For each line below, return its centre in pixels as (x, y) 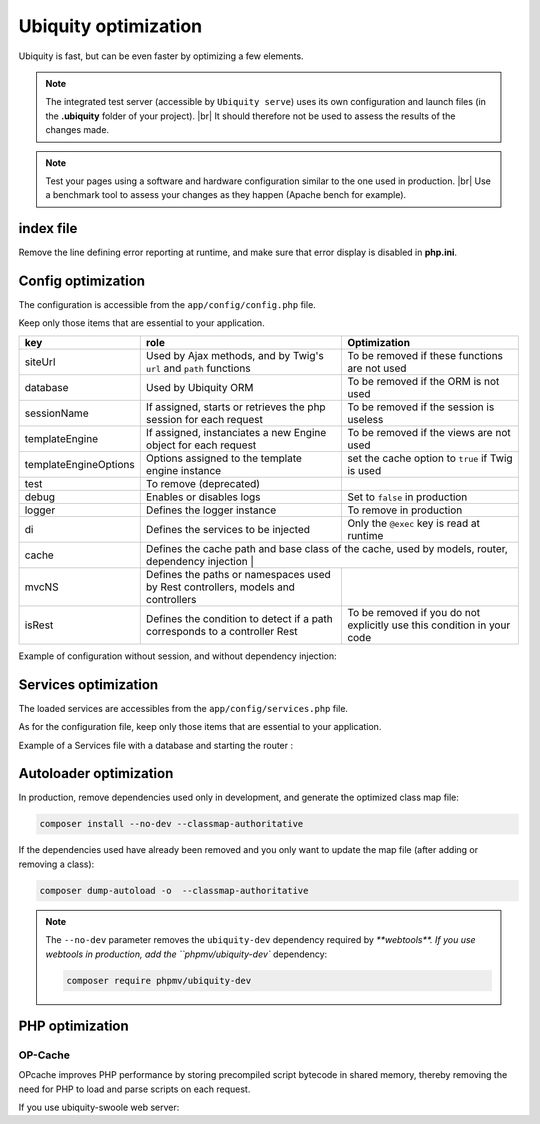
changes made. (77, 130)
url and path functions (198, 368)
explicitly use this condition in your (428, 625)
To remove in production (404, 510)
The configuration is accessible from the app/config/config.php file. (167, 305)
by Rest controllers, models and (220, 587)
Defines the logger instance (211, 510)
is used (364, 470)
